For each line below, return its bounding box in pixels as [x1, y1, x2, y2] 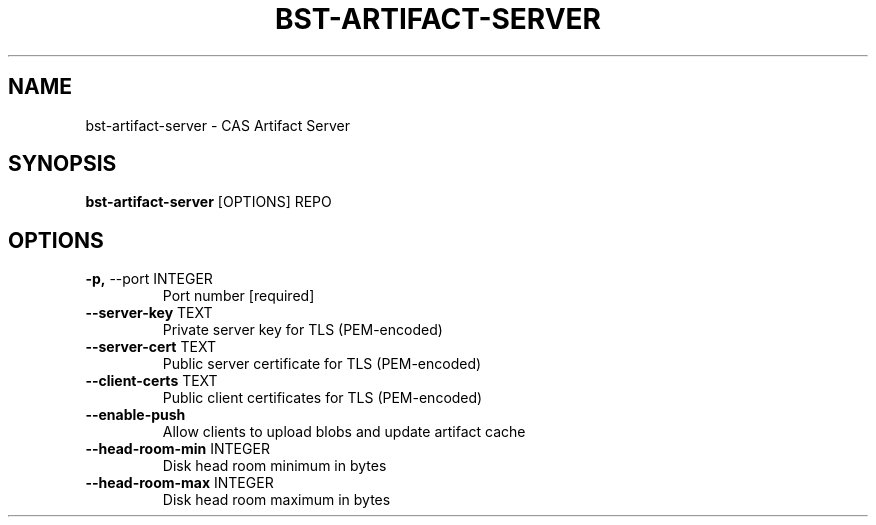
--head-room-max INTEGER [85, 474, 274, 492]
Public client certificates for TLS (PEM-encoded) [162, 389, 483, 407]
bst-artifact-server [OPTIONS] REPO [85, 193, 332, 211]
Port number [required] [162, 287, 315, 305]
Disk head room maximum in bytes [162, 491, 391, 509]
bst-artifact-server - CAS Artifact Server [85, 116, 351, 134]
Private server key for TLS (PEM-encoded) [162, 321, 443, 339]
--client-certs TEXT [85, 372, 218, 390]
